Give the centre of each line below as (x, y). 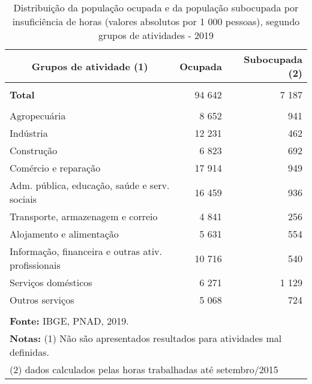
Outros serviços (42, 300)
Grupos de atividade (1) (90, 66)
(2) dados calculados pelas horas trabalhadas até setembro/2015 (144, 369)
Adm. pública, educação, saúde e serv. (90, 185)
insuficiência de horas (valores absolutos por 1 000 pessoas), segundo (156, 21)
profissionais (35, 265)
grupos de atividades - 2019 (156, 35)
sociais (23, 199)
